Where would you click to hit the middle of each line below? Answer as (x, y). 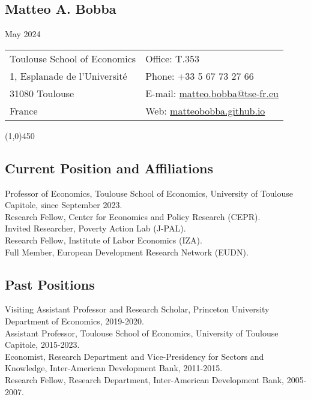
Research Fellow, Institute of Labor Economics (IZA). (104, 240)
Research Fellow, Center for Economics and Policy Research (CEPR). (133, 216)
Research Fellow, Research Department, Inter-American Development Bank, (145, 379)
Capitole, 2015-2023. (42, 345)
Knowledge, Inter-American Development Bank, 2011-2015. (114, 368)
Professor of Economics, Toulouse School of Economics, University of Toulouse (149, 193)
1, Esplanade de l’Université (68, 76)
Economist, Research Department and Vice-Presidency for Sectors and (134, 356)
